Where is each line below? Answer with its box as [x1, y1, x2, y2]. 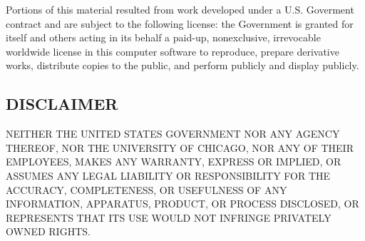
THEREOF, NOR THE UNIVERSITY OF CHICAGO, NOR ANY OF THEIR [6, 140, 354, 155]
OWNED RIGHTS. [6, 224, 91, 239]
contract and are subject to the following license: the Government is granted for [6, 16, 354, 31]
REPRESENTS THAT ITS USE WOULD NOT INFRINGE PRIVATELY [6, 210, 331, 225]
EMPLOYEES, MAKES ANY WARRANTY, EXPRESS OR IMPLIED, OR [6, 154, 341, 169]
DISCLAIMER [6, 93, 118, 115]
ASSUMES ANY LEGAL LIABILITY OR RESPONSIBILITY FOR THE [6, 168, 331, 183]
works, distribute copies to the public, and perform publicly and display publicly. [6, 58, 359, 73]
